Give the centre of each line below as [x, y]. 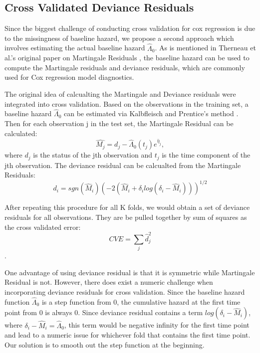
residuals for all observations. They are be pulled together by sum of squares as [126, 217]
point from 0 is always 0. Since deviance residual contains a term [104, 312]
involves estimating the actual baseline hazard [75, 48]
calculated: [21, 133]
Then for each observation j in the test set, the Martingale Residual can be [119, 123]
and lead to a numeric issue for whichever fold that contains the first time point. [128, 335]
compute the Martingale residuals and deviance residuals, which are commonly [125, 67]
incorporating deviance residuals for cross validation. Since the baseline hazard [125, 291]
